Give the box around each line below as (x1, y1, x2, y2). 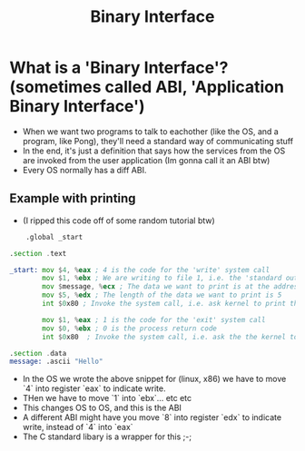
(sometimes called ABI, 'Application (9, 77, 284, 97)
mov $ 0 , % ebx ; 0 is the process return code (42, 324, 218, 333)
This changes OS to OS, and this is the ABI (22, 402, 182, 414)
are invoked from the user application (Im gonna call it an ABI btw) (22, 154, 271, 165)
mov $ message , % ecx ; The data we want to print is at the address (42, 282, 302, 291)
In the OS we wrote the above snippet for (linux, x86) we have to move (22, 374, 287, 385)
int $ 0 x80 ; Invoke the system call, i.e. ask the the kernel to (42, 332, 299, 341)
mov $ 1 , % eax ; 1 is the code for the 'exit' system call (42, 315, 266, 324)
